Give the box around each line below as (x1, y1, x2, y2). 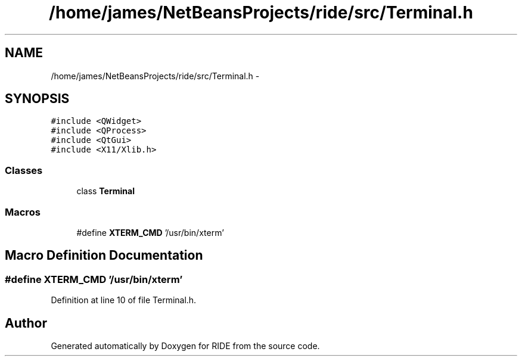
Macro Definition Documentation (5, 248, 203, 263)
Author (5, 315, 47, 331)
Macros (5, 206, 41, 218)
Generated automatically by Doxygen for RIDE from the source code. (51, 341, 320, 351)
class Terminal (76, 186, 135, 197)
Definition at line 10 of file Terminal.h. (51, 295, 197, 306)
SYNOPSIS (5, 91, 70, 107)
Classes (5, 164, 43, 176)
